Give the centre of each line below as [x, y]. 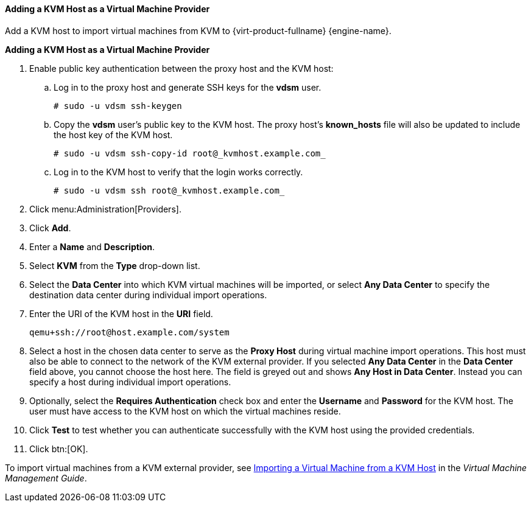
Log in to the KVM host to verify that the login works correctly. [178, 172]
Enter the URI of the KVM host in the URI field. [121, 313]
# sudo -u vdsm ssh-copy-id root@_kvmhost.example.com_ [190, 153]
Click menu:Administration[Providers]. [105, 209]
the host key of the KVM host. [113, 135]
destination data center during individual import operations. [148, 295]
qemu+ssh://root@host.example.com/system [129, 332]
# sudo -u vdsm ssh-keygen [118, 106]
